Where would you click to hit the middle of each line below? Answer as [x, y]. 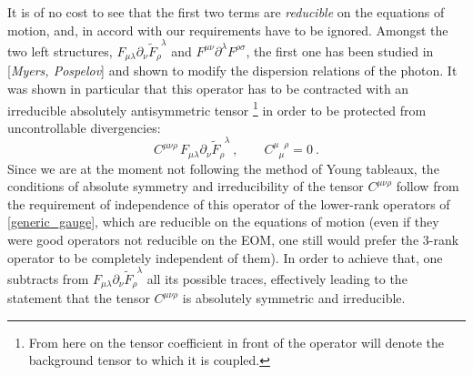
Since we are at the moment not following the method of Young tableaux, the [223, 168]
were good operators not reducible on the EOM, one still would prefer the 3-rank [233, 239]
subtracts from [48, 278]
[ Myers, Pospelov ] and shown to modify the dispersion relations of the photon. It [232, 71]
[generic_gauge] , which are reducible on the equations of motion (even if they [223, 222]
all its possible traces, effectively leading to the [277, 278]
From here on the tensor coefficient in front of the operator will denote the [236, 342]
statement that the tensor [79, 298]
